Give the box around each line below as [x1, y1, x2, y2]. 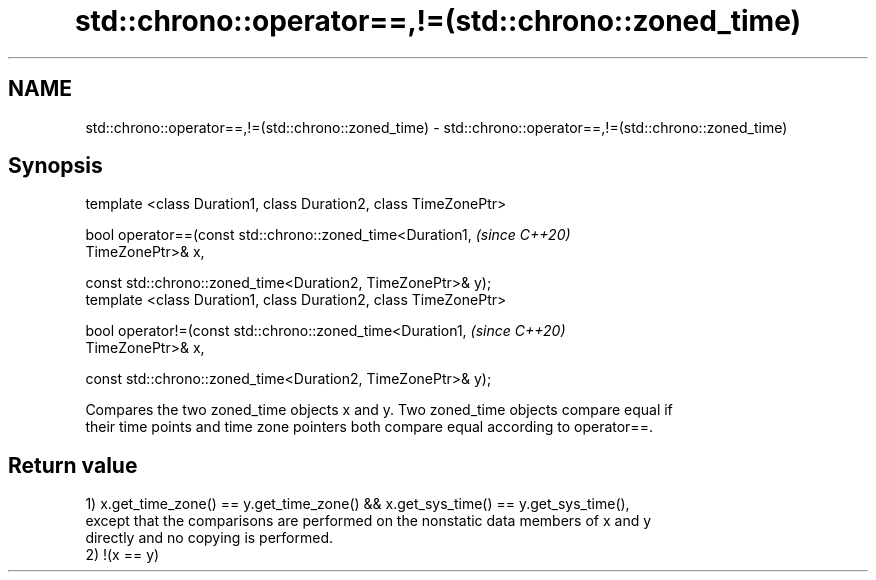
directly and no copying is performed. [85, 529, 334, 547]
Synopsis [8, 153, 103, 179]
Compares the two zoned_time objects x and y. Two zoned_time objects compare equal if [85, 401, 673, 419]
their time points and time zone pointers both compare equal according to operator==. [85, 418, 653, 436]
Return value [8, 452, 138, 478]
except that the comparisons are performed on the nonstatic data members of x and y [85, 512, 652, 530]
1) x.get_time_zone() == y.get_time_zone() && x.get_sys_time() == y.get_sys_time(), [85, 495, 630, 513]
